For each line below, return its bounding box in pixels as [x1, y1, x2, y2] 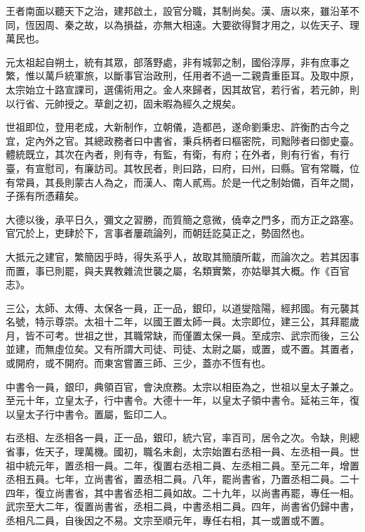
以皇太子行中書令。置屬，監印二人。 [6, 406, 173, 421]
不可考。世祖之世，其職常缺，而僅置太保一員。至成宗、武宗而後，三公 [34, 327, 359, 342]
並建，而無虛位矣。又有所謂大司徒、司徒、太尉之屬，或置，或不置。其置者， [6, 342, 359, 356]
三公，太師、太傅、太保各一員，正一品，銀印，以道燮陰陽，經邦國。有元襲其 [6, 300, 359, 315]
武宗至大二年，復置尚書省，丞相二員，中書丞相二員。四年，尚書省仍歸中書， [6, 499, 359, 514]
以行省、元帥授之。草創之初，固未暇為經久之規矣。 [6, 96, 241, 110]
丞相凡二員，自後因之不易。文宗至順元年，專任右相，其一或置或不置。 [6, 513, 330, 527]
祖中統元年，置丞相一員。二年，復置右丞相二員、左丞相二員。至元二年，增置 [6, 458, 359, 472]
